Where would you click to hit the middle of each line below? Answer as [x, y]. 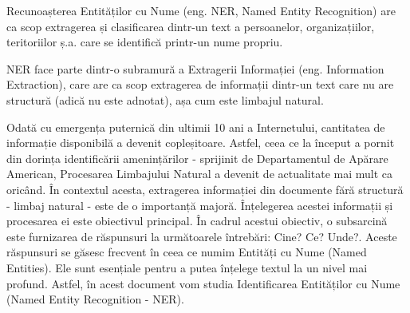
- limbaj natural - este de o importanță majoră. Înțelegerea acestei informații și [200, 205]
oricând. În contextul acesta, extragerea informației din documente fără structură [205, 189]
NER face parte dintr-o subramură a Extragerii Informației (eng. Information [195, 68]
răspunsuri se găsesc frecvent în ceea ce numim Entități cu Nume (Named [187, 252]
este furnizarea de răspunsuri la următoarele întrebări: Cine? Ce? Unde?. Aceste [202, 236]
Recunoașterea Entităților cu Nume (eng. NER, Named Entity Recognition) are [201, 10]
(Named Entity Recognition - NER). [95, 299]
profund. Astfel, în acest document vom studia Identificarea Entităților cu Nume [203, 283]
